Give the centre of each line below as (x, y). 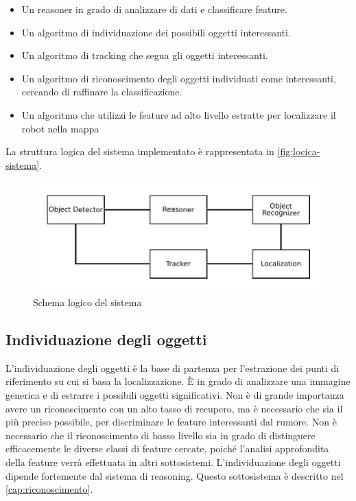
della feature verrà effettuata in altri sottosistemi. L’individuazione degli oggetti (173, 462)
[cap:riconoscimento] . (49, 489)
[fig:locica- (299, 151)
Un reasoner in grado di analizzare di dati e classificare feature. (154, 9)
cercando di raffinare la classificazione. (102, 92)
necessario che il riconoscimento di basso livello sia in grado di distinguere (161, 435)
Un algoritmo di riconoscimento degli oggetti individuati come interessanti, (179, 78)
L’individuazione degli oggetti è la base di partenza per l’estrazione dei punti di (173, 368)
